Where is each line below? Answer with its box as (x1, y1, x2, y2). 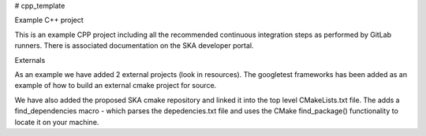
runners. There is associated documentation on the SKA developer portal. (14, 41, 254, 50)
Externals (14, 55, 46, 64)
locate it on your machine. (14, 117, 99, 127)
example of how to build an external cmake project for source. (14, 81, 217, 90)
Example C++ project (14, 16, 84, 25)
